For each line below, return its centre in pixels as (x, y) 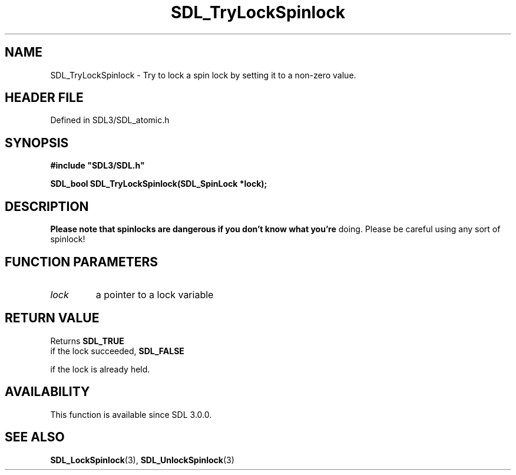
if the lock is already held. (100, 369)
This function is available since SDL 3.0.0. (131, 414)
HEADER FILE (44, 98)
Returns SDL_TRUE (87, 341)
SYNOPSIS (37, 143)
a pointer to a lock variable (155, 294)
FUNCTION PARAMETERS (81, 262)
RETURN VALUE (52, 318)
